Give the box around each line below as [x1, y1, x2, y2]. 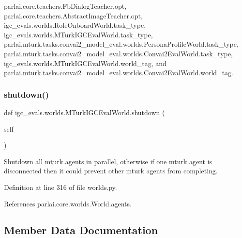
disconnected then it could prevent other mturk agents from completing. [4, 166, 218, 176]
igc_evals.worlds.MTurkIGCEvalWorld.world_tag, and [4, 58, 166, 68]
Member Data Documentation [4, 222, 158, 237]
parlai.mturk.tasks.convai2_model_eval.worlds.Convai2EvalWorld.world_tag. [4, 68, 233, 78]
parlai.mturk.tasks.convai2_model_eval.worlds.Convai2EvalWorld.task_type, [4, 48, 233, 58]
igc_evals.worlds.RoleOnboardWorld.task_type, [4, 20, 146, 30]
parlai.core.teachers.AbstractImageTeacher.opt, [4, 10, 143, 20]
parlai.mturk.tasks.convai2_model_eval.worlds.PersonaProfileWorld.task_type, [4, 39, 239, 49]
